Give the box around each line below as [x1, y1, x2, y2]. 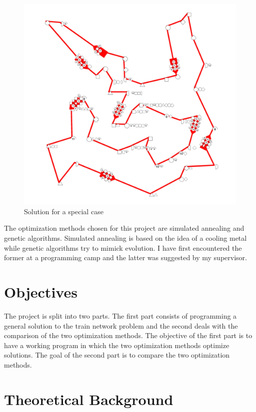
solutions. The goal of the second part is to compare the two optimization [4, 350, 230, 360]
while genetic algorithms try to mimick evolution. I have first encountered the [4, 242, 242, 253]
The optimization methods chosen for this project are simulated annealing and [4, 223, 244, 233]
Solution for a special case [24, 206, 103, 216]
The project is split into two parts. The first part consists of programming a [4, 310, 237, 321]
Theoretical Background [4, 389, 173, 409]
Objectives [4, 281, 77, 302]
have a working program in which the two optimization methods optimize [4, 340, 229, 350]
